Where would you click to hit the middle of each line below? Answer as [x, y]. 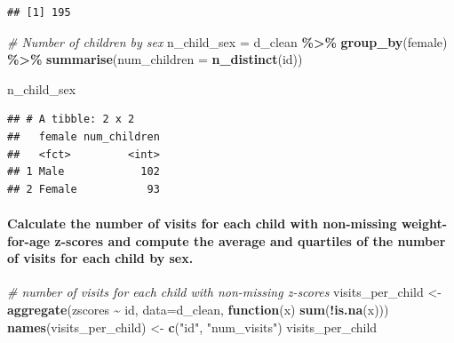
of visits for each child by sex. [100, 258]
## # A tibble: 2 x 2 [71, 120]
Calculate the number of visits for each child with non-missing [202, 223]
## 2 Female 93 [84, 189]
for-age [29, 240]
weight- [424, 223]
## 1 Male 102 [84, 172]
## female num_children [84, 136]
